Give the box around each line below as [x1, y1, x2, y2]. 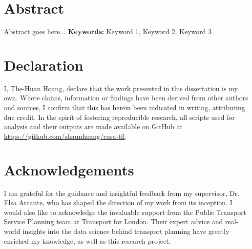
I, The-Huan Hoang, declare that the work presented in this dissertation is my [4, 83, 238, 93]
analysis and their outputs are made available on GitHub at [4, 121, 183, 132]
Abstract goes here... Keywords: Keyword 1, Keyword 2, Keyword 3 [4, 26, 212, 37]
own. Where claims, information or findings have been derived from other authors [4, 93, 248, 103]
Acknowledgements [4, 159, 134, 179]
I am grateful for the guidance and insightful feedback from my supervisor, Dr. [4, 188, 240, 198]
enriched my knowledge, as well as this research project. [4, 235, 171, 246]
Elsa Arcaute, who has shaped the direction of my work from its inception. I [4, 197, 232, 208]
